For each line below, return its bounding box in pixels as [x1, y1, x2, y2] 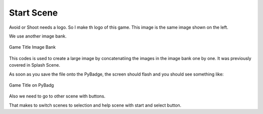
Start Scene [9, 7, 58, 18]
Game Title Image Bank [9, 44, 56, 50]
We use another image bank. [9, 33, 67, 39]
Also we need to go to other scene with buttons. [9, 93, 106, 99]
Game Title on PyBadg [9, 82, 54, 88]
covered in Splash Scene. [9, 62, 60, 68]
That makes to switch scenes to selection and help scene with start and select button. [9, 102, 182, 108]
